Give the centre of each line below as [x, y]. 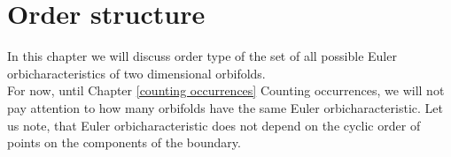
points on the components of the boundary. [124, 142]
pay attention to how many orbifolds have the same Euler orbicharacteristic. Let [225, 107]
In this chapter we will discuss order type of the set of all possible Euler [202, 56]
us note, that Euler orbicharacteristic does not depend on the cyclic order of [214, 125]
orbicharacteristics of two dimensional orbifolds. [136, 73]
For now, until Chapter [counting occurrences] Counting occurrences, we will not [226, 90]
